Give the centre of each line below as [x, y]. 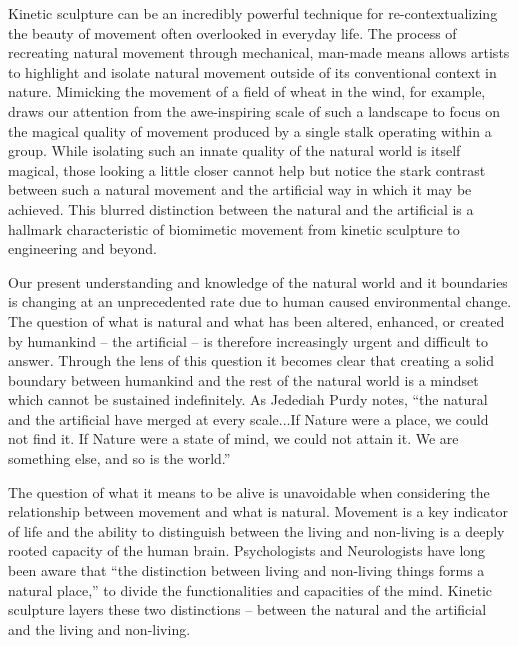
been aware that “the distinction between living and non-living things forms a [246, 570]
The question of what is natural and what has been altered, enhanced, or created [256, 320]
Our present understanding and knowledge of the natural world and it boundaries [258, 281]
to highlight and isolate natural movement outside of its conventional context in [252, 71]
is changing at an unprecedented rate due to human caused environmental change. [260, 301]
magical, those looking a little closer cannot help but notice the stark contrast [247, 169]
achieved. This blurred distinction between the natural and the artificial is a [241, 208]
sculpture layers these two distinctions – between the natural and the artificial [247, 609]
